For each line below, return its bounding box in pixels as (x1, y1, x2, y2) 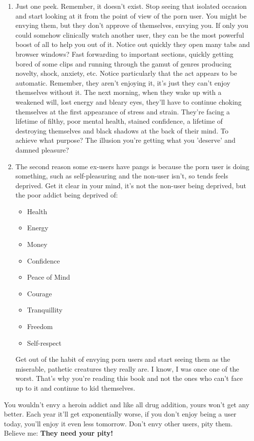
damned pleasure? (15, 144, 69, 154)
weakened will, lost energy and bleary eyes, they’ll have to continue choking (15, 96, 242, 107)
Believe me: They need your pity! (4, 428, 113, 438)
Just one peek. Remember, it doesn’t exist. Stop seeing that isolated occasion (15, 1, 247, 11)
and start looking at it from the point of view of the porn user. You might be (15, 10, 247, 21)
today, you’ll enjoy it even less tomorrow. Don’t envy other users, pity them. (4, 418, 233, 428)
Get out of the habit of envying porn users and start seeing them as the (15, 354, 231, 364)
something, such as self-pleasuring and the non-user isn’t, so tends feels (15, 171, 229, 181)
